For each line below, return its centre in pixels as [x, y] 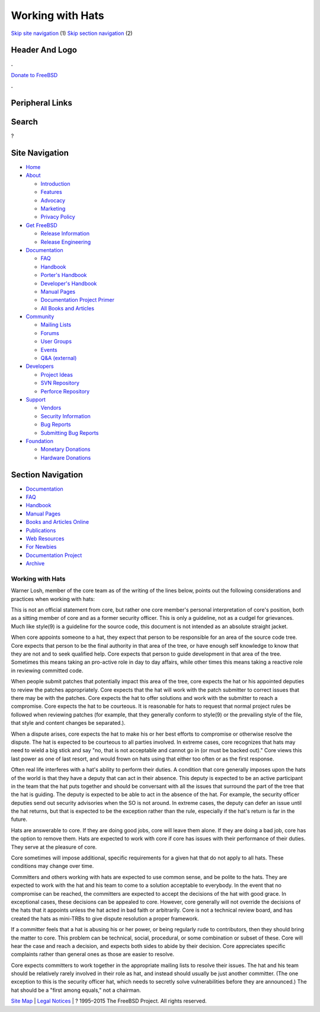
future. [19, 819]
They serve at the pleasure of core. [54, 847]
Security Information [66, 416]
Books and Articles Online [57, 522]
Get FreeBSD [41, 225]
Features [51, 192]
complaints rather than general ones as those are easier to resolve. [93, 954]
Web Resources [45, 538]
